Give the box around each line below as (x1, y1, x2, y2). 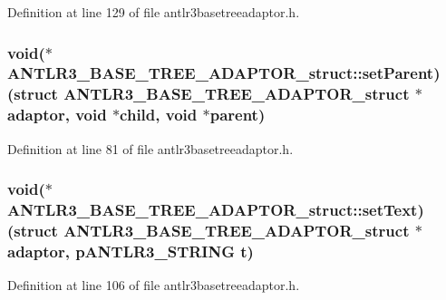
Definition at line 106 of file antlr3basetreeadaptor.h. (7, 276, 300, 295)
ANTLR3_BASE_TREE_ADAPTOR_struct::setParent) (7, 62, 441, 84)
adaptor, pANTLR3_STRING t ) (7, 239, 254, 262)
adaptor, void (7, 103, 107, 126)
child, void (120, 103, 198, 126)
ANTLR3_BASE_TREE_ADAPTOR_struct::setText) (7, 198, 424, 221)
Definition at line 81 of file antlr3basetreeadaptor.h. (7, 139, 294, 158)
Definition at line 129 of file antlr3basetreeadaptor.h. (7, 3, 300, 21)
